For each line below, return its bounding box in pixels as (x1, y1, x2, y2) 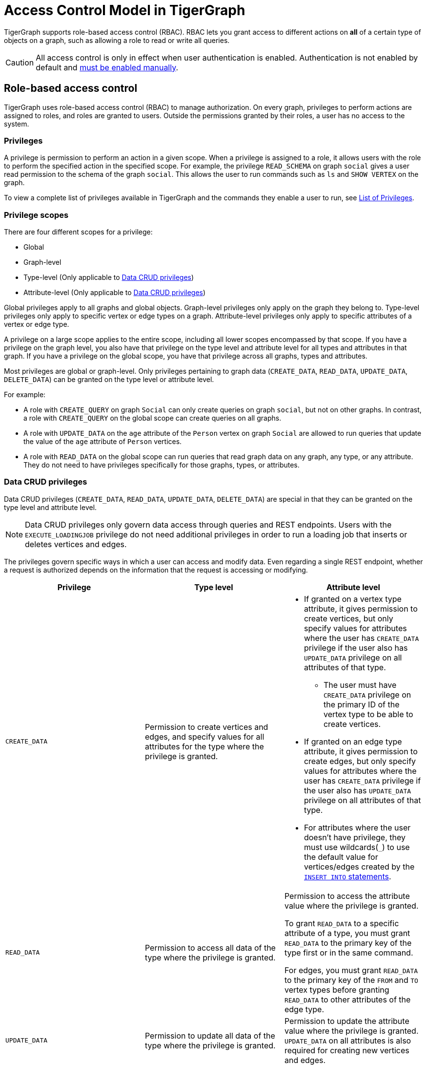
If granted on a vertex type (304, 594, 402, 604)
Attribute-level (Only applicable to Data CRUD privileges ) (23, 288, 206, 297)
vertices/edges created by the (304, 861, 415, 872)
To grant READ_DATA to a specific (284, 918, 399, 928)
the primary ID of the (323, 699, 400, 709)
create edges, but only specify (304, 756, 416, 766)
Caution (5, 57, 34, 67)
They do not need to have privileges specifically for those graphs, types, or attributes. (23, 461, 300, 469)
